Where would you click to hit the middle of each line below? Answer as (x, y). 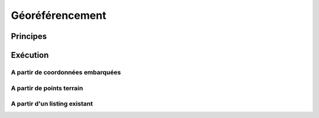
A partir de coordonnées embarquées (66, 72)
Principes (29, 36)
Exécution (30, 55)
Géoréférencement (58, 15)
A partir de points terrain (47, 88)
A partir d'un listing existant (52, 104)
